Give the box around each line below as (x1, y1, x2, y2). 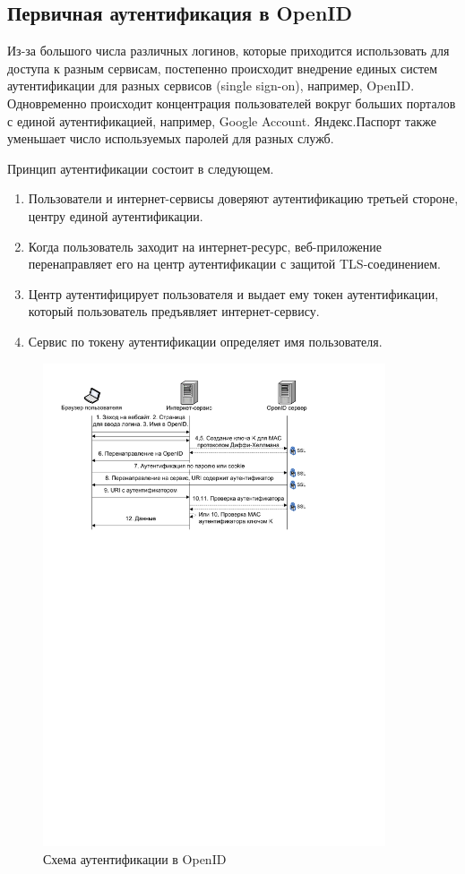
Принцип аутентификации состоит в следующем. (7, 159, 274, 177)
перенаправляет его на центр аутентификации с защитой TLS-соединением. (28, 254, 441, 273)
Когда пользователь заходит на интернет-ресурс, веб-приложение (28, 236, 383, 255)
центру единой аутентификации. (28, 206, 203, 225)
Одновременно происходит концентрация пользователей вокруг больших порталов (7, 93, 456, 112)
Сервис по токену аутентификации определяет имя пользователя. (28, 331, 383, 350)
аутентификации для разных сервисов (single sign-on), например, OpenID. (7, 76, 415, 95)
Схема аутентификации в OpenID (43, 849, 227, 868)
